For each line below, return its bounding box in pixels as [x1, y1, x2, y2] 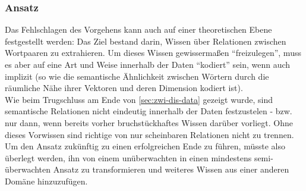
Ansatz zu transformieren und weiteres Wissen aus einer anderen [53, 163, 289, 176]
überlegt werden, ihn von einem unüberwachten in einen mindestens [5, 151, 252, 164]
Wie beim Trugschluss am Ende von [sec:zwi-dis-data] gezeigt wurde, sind [5, 93, 273, 105]
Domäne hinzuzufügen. [5, 174, 88, 187]
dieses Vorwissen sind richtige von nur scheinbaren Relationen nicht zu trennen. [5, 128, 294, 140]
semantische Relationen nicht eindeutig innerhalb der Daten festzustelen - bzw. [5, 105, 292, 117]
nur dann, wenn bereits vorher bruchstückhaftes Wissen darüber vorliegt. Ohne [5, 116, 293, 129]
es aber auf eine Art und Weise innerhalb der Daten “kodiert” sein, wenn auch [5, 58, 291, 70]
